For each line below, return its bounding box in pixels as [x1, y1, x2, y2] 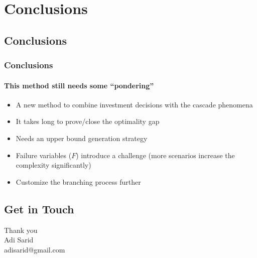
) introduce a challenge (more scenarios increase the [76, 150, 235, 160]
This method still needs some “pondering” [4, 80, 154, 90]
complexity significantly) [16, 160, 91, 170]
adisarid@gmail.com [4, 244, 65, 254]
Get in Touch [4, 201, 74, 216]
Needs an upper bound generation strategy [16, 133, 148, 143]
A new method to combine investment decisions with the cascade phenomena [16, 99, 253, 109]
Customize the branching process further [16, 176, 141, 187]
